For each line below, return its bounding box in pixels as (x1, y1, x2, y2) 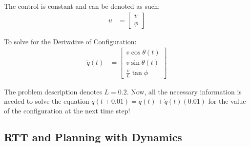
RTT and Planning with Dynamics (4, 129, 182, 144)
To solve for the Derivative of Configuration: (4, 36, 137, 46)
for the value (208, 96, 246, 106)
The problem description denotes (4, 86, 102, 96)
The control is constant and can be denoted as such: (4, 1, 160, 11)
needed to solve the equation (4, 96, 89, 106)
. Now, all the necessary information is (126, 86, 242, 96)
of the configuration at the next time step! (4, 105, 130, 115)
